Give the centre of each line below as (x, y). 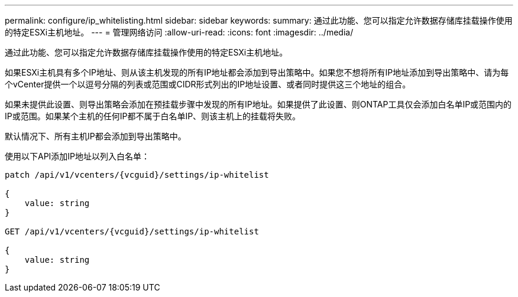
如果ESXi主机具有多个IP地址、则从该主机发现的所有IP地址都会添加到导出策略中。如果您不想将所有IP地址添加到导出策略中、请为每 (257, 72)
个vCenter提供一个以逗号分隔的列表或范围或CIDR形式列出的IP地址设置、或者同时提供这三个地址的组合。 (208, 84)
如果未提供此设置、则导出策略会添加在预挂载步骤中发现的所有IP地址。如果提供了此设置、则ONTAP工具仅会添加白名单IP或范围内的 (258, 104)
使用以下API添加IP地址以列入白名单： (77, 156)
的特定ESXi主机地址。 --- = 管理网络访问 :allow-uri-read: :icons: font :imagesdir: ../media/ (179, 32)
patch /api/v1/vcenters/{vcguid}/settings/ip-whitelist (137, 175)
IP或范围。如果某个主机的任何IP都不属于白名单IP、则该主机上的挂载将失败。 (153, 116)
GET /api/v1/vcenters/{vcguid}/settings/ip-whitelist (132, 231)
